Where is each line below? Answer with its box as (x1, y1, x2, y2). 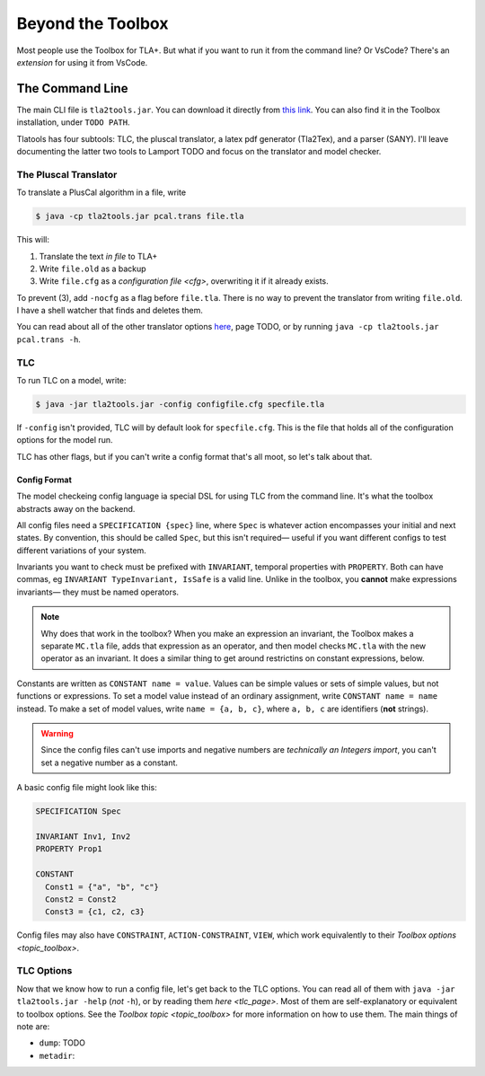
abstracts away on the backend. (16, 503, 136, 514)
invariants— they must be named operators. (16, 587, 180, 597)
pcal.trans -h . (16, 333, 81, 345)
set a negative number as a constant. (40, 757, 179, 768)
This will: (16, 234, 49, 245)
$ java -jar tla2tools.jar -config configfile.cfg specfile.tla (35, 399, 325, 409)
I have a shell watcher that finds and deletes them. (16, 305, 204, 316)
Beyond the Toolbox (16, 13, 169, 33)
